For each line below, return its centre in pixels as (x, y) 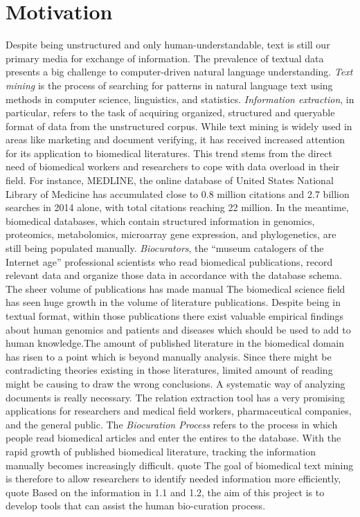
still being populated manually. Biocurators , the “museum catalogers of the (165, 248)
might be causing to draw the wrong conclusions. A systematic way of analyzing (175, 383)
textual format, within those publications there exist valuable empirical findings (175, 316)
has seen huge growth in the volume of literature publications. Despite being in (173, 302)
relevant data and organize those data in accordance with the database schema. (174, 275)
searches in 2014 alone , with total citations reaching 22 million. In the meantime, (177, 207)
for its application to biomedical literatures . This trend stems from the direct (169, 153)
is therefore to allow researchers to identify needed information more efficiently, (173, 479)
